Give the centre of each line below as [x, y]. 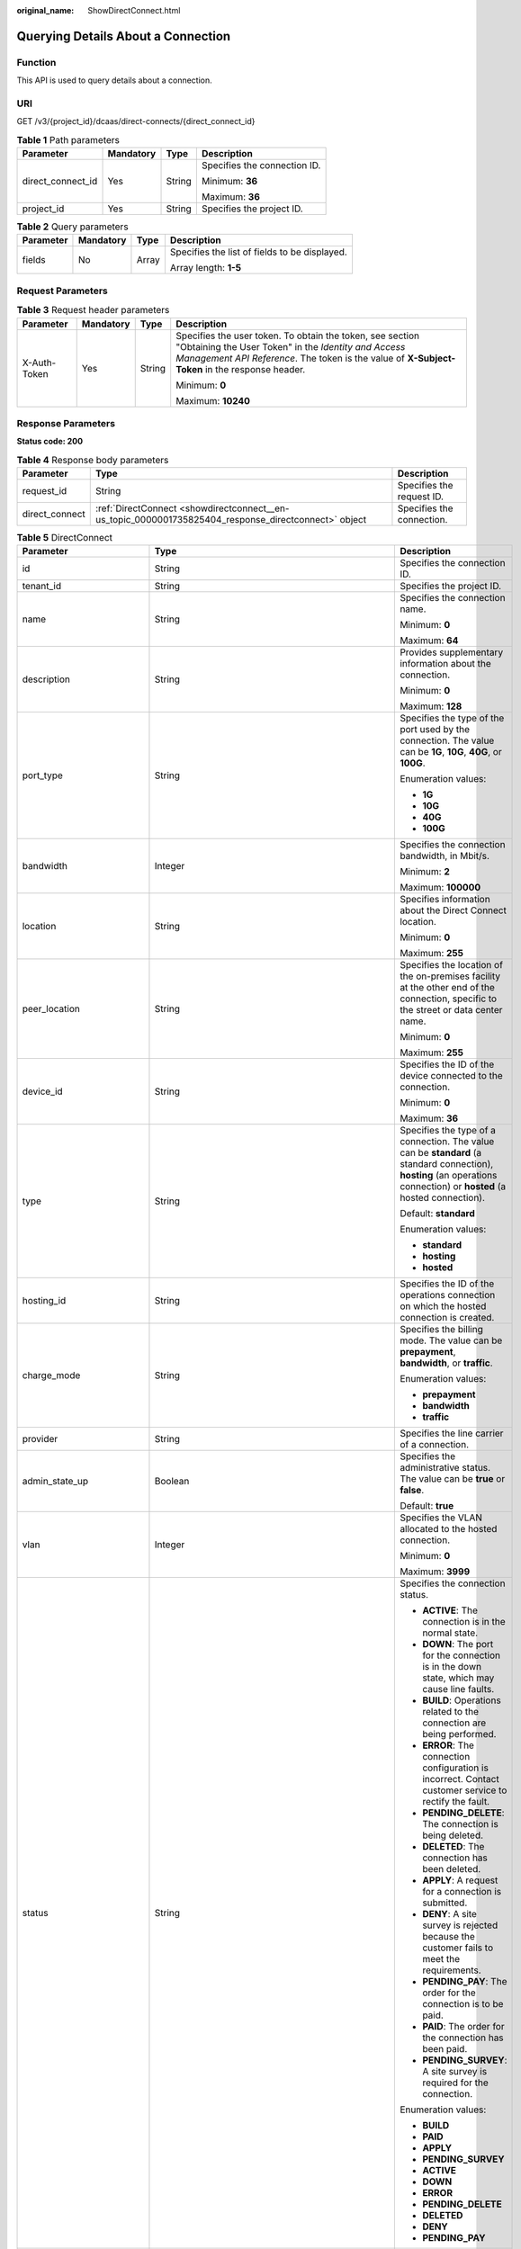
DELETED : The [454, 1847]
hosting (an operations [449, 1176]
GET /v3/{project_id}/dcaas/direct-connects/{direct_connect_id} [136, 121]
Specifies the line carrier [452, 1433]
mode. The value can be [451, 1340]
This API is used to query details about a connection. [115, 80]
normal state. [450, 1633]
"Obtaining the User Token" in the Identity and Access [291, 346]
